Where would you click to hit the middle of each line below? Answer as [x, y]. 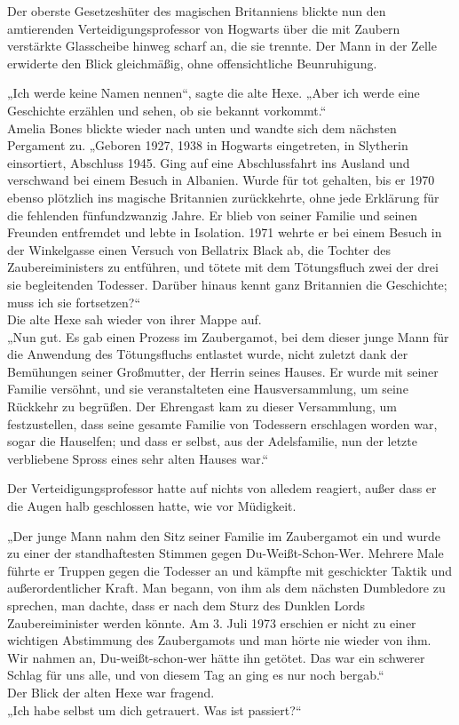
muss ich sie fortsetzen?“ [74, 302]
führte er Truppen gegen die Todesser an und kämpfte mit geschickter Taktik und [229, 570]
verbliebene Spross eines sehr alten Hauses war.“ [138, 458]
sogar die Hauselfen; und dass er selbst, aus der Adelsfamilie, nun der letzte [212, 441]
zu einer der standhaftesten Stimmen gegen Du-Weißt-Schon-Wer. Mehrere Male [226, 553]
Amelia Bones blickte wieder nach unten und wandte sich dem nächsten [202, 127]
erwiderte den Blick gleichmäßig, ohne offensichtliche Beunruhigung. [192, 63]
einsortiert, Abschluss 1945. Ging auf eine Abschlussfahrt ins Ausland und [209, 162]
